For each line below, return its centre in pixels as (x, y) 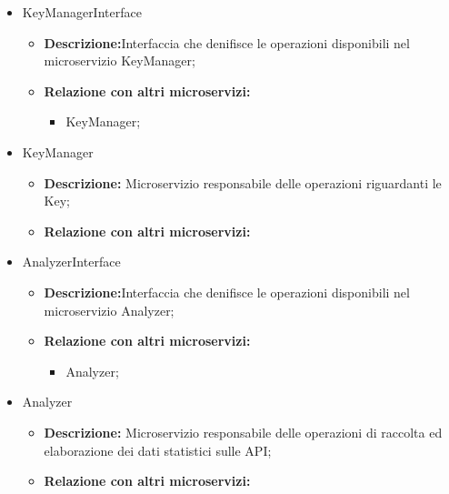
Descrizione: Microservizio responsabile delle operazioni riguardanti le (243, 182)
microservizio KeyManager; (120, 60)
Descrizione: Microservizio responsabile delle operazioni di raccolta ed (243, 432)
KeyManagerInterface (82, 12)
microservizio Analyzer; (109, 310)
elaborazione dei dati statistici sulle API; (158, 450)
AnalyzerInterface (71, 262)
